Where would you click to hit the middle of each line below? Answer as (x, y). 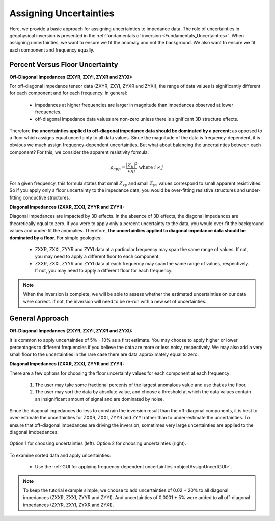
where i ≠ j (151, 168)
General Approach (39, 319)
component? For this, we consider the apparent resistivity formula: (79, 152)
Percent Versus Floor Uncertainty (64, 65)
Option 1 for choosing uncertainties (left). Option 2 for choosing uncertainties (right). (98, 443)
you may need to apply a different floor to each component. (98, 256)
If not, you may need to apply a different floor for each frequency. (104, 271)
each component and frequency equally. (52, 50)
